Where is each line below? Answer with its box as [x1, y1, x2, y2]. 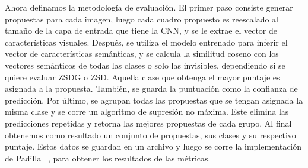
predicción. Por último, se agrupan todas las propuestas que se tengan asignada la [5, 93, 303, 106]
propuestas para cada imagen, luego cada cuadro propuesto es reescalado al [5, 12, 279, 25]
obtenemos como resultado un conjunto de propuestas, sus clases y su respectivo [5, 128, 296, 141]
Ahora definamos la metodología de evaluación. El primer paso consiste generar [5, 1, 293, 13]
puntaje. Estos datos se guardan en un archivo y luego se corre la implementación [5, 140, 302, 153]
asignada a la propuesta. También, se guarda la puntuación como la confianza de [5, 82, 298, 95]
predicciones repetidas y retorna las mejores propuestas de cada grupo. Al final [5, 117, 292, 129]
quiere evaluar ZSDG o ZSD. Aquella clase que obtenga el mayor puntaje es [5, 70, 280, 83]
